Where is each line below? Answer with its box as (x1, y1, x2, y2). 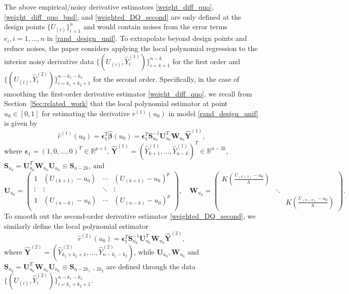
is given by (4, 118, 37, 128)
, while (134, 246, 154, 257)
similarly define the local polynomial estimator (4, 220, 148, 231)
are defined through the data (106, 261, 196, 271)
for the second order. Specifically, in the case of (93, 73, 240, 84)
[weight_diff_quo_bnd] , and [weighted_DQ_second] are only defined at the (4, 11, 242, 22)
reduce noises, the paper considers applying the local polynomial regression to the (4, 42, 258, 53)
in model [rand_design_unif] (168, 108, 258, 118)
